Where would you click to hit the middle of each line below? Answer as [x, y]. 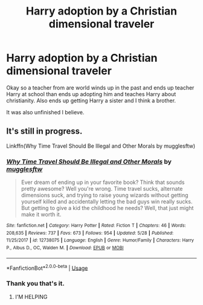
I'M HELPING [31, 297]
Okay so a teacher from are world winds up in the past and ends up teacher [100, 87]
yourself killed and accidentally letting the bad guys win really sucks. [107, 202]
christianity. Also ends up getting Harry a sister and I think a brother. [91, 100]
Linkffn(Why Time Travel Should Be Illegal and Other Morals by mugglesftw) [101, 146]
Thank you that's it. [35, 284]
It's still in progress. [44, 131]
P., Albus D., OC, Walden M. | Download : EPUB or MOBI [65, 248]
